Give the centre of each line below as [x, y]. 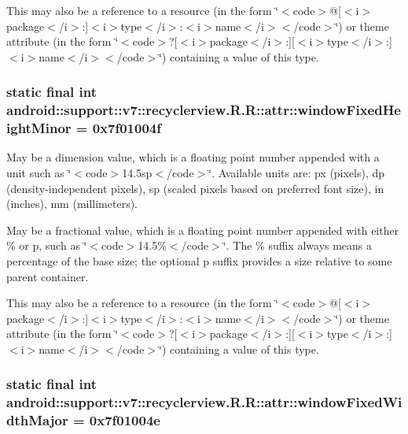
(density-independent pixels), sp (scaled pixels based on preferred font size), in [195, 188]
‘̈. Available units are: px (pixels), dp [297, 173]
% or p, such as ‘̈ [47, 245]
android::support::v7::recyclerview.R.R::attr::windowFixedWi [204, 402]
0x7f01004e [125, 420]
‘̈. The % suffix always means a [298, 245]
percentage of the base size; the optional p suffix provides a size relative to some [199, 261]
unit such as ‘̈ [39, 173]
